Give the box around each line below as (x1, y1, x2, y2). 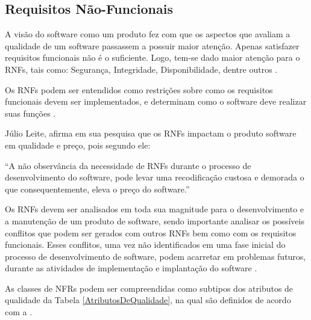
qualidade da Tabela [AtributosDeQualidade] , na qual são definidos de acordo (5, 294, 291, 306)
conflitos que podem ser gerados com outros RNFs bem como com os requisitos (5, 226, 297, 239)
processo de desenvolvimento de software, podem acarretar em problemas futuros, (5, 250, 306, 262)
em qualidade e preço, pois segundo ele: (5, 138, 151, 151)
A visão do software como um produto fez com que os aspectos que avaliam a (5, 28, 291, 40)
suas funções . (5, 106, 56, 119)
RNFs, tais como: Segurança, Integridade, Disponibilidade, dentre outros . (5, 63, 278, 75)
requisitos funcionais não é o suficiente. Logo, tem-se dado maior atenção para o (5, 51, 300, 64)
